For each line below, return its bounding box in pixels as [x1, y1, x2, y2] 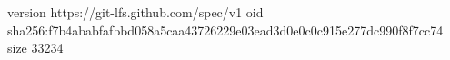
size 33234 [7, 38, 64, 57]
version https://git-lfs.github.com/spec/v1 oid [7, 3, 264, 21]
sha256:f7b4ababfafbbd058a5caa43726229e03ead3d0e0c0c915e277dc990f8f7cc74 [7, 20, 444, 39]
